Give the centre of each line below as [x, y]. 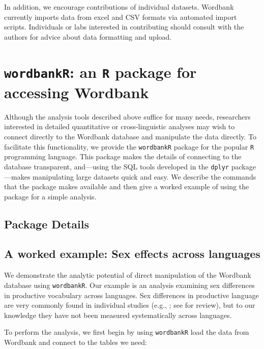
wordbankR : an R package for [100, 71]
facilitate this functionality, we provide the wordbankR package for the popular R [129, 146]
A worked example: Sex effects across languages [132, 254]
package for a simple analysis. [50, 196]
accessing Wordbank [77, 92]
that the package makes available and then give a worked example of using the [127, 186]
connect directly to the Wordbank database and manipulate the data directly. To [130, 136]
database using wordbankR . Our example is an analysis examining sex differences [129, 285]
